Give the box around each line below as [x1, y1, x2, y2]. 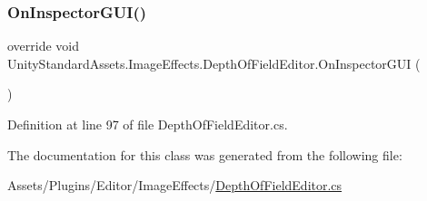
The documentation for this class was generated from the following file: [7, 145, 402, 164]
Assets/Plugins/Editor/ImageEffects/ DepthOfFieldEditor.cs [7, 176, 343, 195]
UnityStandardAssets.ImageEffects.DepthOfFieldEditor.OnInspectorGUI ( [7, 53, 421, 72]
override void [7, 36, 80, 55]
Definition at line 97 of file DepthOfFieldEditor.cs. [7, 115, 288, 133]
